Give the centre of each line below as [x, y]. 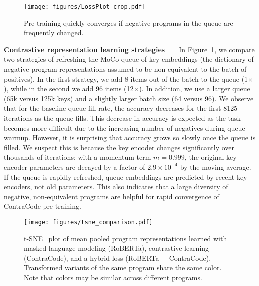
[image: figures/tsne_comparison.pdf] [88, 222]
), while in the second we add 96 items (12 [69, 89]
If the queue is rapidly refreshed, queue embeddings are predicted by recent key [126, 177]
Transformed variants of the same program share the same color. [123, 268]
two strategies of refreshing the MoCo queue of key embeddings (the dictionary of [129, 59]
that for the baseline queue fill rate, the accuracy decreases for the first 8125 [121, 108]
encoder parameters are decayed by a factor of [75, 167]
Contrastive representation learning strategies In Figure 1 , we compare [129, 49]
